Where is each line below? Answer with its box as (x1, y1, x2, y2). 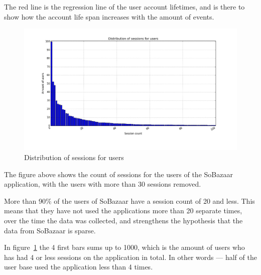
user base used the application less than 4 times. (4, 261, 153, 272)
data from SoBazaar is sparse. (4, 225, 96, 235)
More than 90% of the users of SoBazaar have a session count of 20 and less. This (4, 195, 255, 206)
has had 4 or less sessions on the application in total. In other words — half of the (4, 251, 257, 262)
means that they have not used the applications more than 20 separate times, (4, 205, 242, 216)
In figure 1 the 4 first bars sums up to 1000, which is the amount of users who (4, 242, 245, 252)
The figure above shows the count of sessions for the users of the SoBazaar (4, 169, 233, 179)
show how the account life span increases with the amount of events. (4, 11, 214, 22)
